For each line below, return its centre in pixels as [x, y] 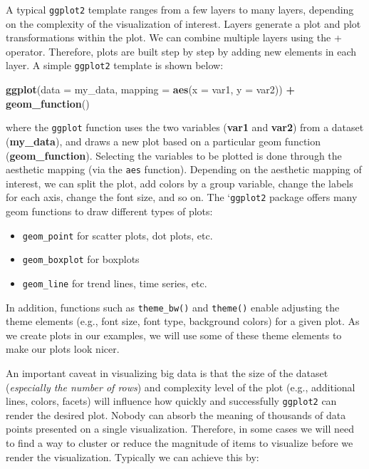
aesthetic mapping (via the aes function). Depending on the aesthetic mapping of [184, 169]
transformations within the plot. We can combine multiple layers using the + [174, 37]
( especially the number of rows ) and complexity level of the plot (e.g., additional [181, 387]
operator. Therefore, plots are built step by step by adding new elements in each [181, 51]
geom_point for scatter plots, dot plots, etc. [118, 235]
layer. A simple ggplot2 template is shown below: [115, 65]
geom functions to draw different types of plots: [109, 211]
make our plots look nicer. [63, 349]
